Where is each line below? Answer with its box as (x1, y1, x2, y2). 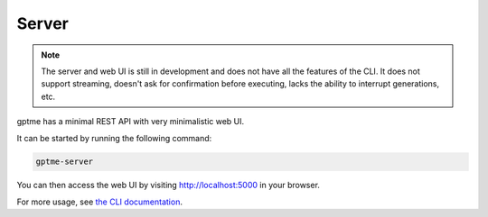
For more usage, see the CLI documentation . (16, 196, 183, 207)
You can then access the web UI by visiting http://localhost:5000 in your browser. (16, 180, 321, 191)
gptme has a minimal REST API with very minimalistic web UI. (16, 116, 245, 127)
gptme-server (35, 157, 94, 167)
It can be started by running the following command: (16, 132, 212, 143)
